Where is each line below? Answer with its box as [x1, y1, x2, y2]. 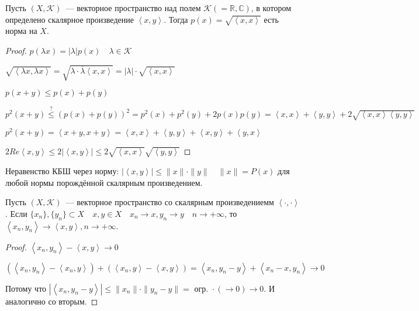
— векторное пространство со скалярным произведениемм [65, 196, 274, 208]
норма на [5, 25, 37, 37]
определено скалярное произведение [5, 13, 134, 25]
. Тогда [164, 13, 188, 25]
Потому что [5, 282, 47, 294]
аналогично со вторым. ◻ [5, 295, 98, 307]
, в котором [251, 2, 292, 13]
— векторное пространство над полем [65, 2, 201, 13]
